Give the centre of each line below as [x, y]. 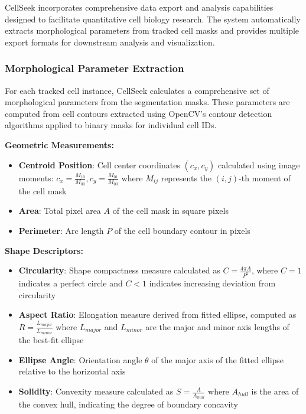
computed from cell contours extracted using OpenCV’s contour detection [139, 113]
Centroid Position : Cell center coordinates [99, 164]
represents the [186, 177]
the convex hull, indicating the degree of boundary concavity [128, 404]
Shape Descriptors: [44, 250]
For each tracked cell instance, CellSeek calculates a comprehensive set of [137, 90]
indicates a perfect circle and [71, 283]
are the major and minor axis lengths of [217, 326]
